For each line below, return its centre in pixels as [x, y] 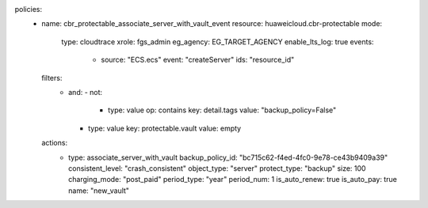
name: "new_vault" [99, 191]
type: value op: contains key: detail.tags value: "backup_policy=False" [222, 110]
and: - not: [86, 92]
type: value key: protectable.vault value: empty [165, 128]
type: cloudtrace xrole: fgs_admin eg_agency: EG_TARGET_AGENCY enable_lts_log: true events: [218, 42]
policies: [29, 9]
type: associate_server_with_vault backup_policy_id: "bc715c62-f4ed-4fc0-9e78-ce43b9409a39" [228, 157]
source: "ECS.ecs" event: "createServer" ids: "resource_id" [198, 60]
